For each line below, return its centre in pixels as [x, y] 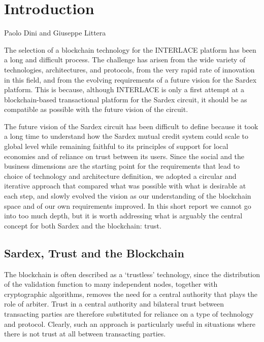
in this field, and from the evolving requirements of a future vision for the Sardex [130, 79]
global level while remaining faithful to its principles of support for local [116, 146]
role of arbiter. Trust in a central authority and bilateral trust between [114, 304]
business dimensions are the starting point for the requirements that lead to [122, 166]
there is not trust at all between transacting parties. [85, 334]
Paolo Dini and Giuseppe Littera [55, 33]
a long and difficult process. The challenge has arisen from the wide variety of [125, 60]
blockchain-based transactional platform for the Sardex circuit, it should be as [126, 99]
